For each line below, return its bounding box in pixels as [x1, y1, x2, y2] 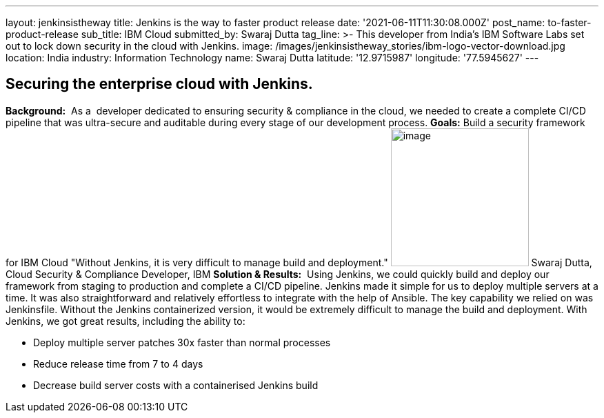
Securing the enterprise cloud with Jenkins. [6, 75, 313, 93]
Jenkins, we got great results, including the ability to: [6, 315, 245, 327]
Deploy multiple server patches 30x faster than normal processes [33, 336, 331, 348]
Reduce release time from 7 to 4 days [33, 357, 203, 370]
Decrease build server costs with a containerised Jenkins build [33, 379, 319, 391]
